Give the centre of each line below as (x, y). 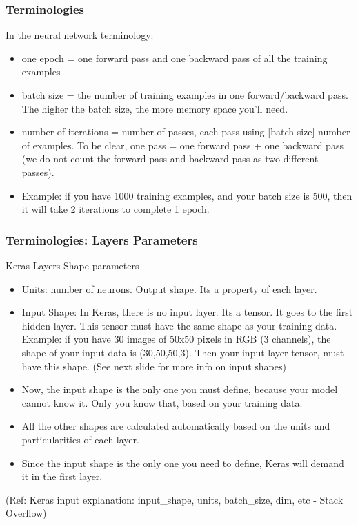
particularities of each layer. (80, 439)
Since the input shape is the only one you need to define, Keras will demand (183, 462)
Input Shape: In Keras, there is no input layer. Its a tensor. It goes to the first (187, 312)
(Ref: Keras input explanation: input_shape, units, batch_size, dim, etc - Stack (175, 499)
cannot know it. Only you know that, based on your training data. (162, 402)
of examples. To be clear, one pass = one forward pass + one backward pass (182, 145)
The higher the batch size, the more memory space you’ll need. (155, 108)
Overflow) (26, 513)
